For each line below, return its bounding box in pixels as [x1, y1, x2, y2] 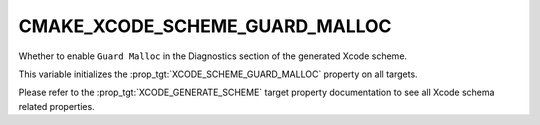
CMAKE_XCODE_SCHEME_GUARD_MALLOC [18, 15, 392, 37]
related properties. [18, 100, 95, 112]
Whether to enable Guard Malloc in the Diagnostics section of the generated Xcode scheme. [18, 50, 408, 62]
